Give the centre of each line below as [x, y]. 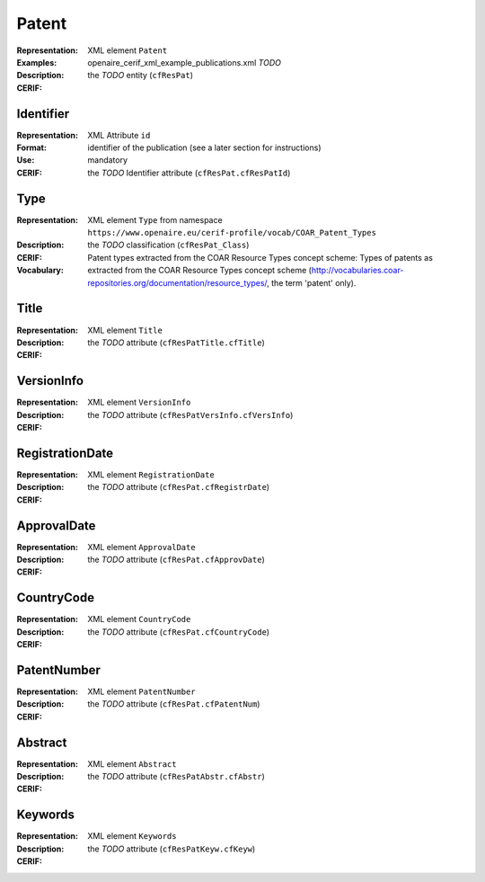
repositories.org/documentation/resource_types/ [177, 282]
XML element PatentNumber [142, 691]
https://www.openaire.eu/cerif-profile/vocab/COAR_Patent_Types [232, 233]
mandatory [108, 160]
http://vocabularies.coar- [357, 271]
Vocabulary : [40, 271]
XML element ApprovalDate [142, 547]
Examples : [37, 62]
